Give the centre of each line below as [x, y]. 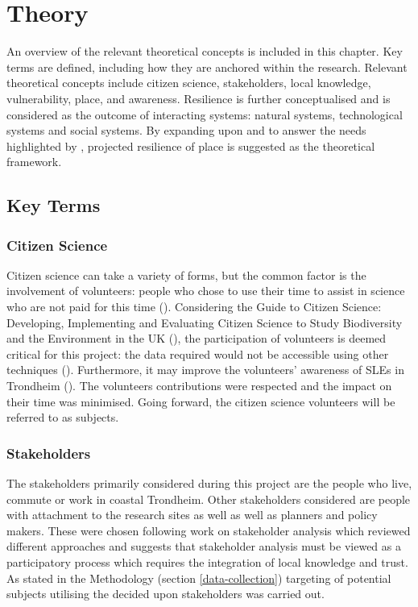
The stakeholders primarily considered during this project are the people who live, [209, 483]
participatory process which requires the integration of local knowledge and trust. [207, 562]
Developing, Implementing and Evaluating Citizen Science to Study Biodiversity [205, 322]
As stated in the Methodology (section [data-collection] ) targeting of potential [199, 578]
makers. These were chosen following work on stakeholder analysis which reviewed [209, 530]
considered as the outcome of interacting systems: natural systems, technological [205, 114]
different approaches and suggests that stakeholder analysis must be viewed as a [204, 546]
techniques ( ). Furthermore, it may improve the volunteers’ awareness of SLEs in [205, 370]
